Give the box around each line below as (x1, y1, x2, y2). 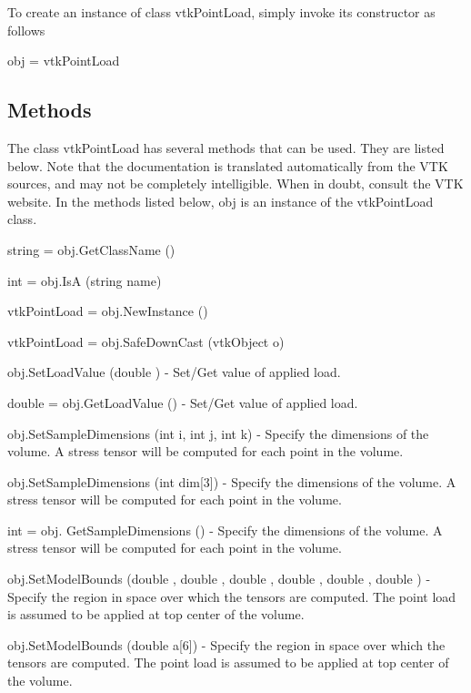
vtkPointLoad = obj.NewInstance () (7, 301, 208, 321)
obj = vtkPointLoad (7, 51, 120, 70)
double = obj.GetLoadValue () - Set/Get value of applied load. (7, 392, 358, 412)
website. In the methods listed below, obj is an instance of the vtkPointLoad (7, 191, 434, 210)
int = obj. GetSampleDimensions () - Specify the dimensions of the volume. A (7, 520, 443, 539)
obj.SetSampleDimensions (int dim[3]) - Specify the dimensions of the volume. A (7, 472, 456, 491)
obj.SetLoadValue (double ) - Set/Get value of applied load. (7, 362, 341, 382)
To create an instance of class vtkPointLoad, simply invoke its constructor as (7, 3, 436, 21)
